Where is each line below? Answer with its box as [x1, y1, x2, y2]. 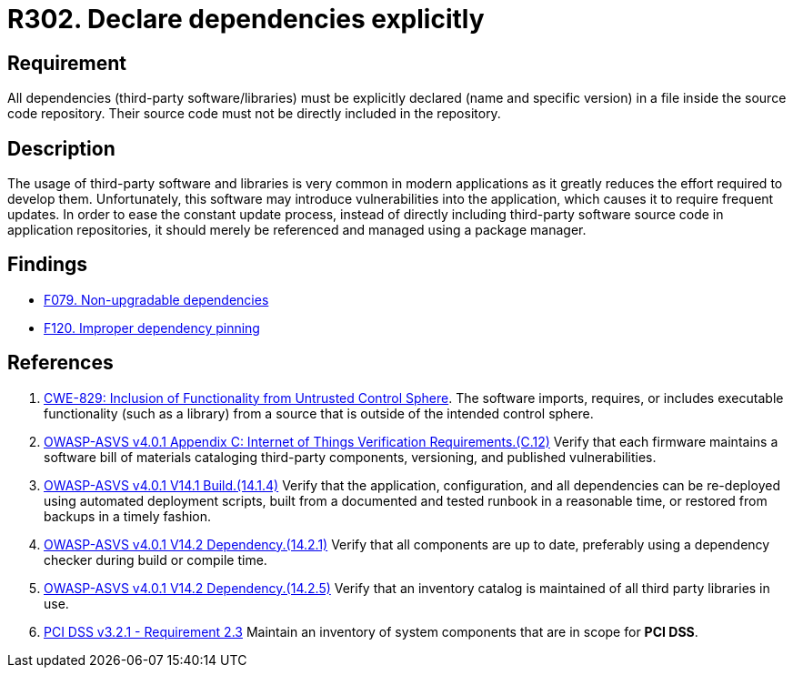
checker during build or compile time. [44, 551, 267, 568]
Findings [7, 253, 88, 277]
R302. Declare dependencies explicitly [7, 4, 485, 35]
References [7, 351, 114, 375]
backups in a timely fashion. [44, 508, 212, 524]
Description [7, 136, 115, 160]
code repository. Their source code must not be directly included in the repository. [7, 106, 501, 122]
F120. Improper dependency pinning [44, 319, 260, 336]
